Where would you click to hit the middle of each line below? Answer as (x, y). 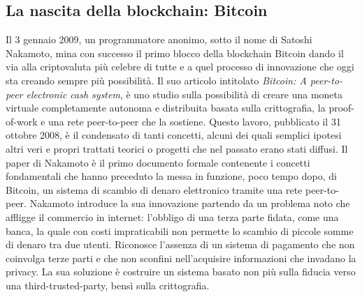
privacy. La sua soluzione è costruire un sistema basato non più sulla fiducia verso (181, 272)
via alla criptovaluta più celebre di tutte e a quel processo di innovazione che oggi (180, 67)
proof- (342, 108)
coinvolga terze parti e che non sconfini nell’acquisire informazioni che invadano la (181, 258)
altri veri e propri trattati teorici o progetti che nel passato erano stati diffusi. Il (177, 148)
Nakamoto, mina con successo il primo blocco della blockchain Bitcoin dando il (175, 53)
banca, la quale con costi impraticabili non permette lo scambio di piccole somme (180, 230)
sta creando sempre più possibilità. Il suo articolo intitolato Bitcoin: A (156, 80)
